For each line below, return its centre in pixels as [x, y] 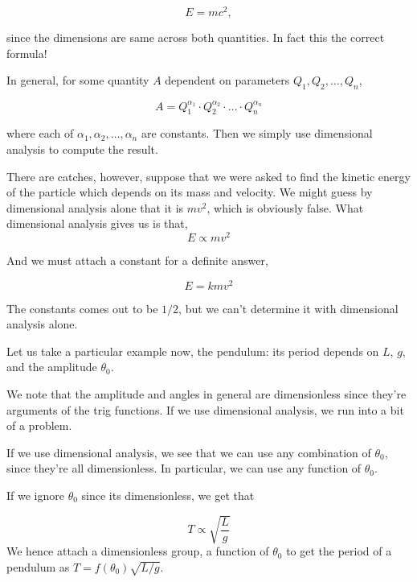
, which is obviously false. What [285, 207]
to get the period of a [339, 551]
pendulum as [38, 566]
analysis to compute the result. [82, 149]
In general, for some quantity [78, 80]
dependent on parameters [227, 80]
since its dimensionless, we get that [168, 495]
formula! [27, 53]
